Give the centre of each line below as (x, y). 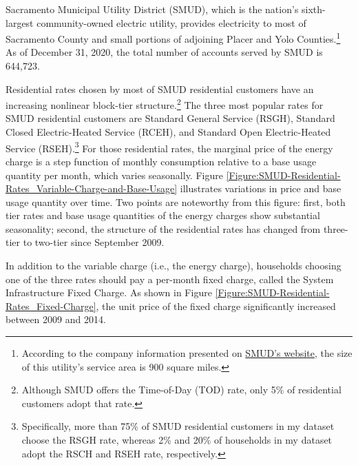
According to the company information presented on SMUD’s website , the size (187, 353)
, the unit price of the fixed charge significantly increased (216, 306)
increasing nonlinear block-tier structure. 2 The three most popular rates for (165, 104)
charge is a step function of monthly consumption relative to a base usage (161, 161)
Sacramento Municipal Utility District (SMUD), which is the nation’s (152, 9)
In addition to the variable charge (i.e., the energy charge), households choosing (173, 266)
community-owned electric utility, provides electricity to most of (171, 22)
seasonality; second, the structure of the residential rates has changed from (163, 228)
